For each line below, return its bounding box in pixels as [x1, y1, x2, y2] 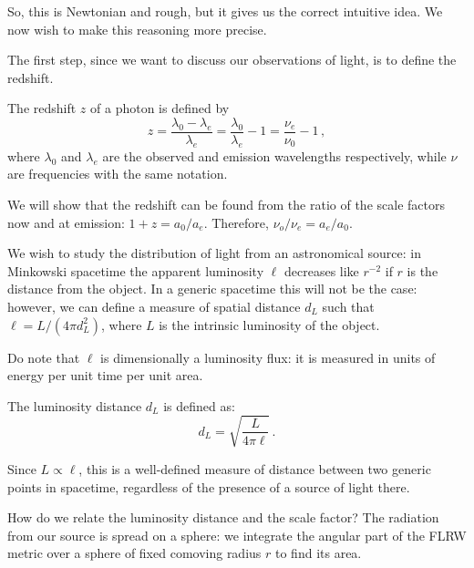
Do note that [7, 347, 80, 367]
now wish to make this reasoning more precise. [7, 19, 267, 38]
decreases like [283, 261, 359, 280]
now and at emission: [7, 212, 125, 232]
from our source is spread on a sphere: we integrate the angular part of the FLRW [7, 525, 467, 544]
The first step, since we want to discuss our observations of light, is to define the [7, 50, 457, 69]
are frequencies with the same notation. [7, 164, 228, 183]
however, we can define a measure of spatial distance [7, 296, 301, 315]
